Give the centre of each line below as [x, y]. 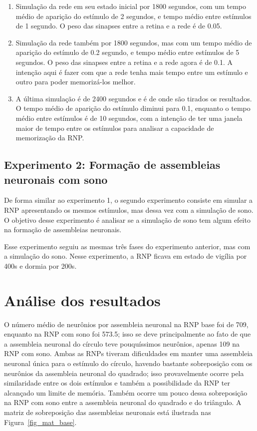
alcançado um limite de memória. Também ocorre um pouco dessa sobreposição [126, 392]
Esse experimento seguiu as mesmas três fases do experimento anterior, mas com [127, 246]
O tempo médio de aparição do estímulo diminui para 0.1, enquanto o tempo [133, 108]
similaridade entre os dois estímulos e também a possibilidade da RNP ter [117, 383]
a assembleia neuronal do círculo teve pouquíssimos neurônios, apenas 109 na [122, 343]
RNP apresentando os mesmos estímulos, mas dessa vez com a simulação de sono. [129, 210]
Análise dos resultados [82, 300]
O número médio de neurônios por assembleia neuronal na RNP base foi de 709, [126, 324]
